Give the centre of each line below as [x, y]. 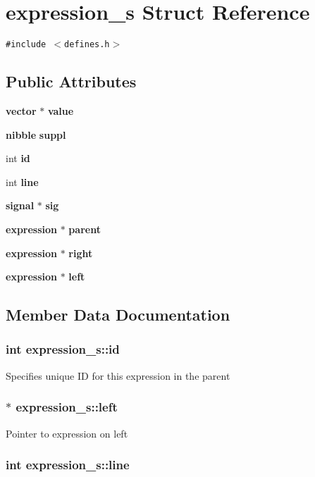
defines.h [87, 45]
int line [22, 181]
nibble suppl [36, 134]
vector [21, 110]
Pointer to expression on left [67, 433]
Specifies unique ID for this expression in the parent [118, 375]
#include [26, 45]
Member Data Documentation [118, 315]
